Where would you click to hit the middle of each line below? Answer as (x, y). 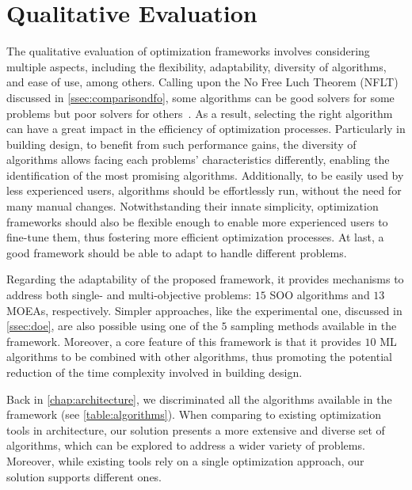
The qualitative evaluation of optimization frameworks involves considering (188, 51)
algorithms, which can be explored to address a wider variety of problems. (186, 445)
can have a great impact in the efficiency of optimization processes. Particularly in (206, 129)
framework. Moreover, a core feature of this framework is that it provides (184, 341)
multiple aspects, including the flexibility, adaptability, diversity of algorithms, (196, 66)
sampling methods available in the (314, 326)
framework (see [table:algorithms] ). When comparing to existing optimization (194, 414)
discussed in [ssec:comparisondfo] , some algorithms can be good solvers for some (200, 97)
